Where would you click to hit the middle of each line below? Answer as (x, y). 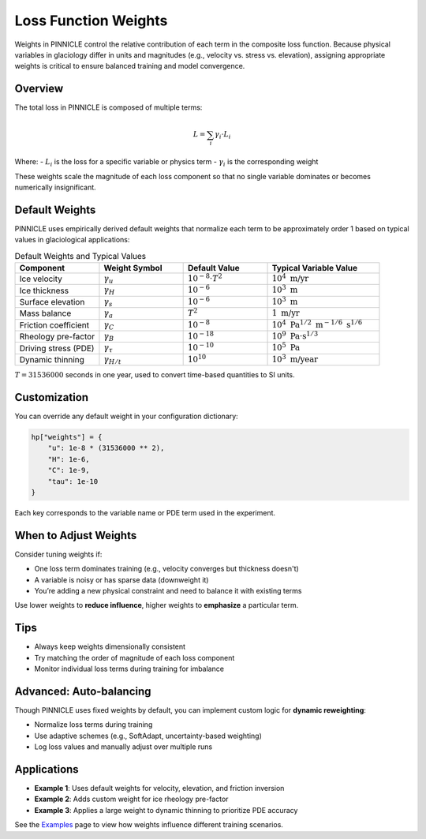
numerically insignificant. (55, 187)
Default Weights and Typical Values (80, 256)
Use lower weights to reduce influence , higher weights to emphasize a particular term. (157, 605)
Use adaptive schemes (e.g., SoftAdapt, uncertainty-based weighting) (148, 736)
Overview (39, 89)
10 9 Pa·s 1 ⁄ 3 (295, 335)
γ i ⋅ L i (223, 136)
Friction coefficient (54, 325)
